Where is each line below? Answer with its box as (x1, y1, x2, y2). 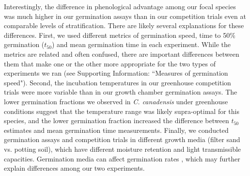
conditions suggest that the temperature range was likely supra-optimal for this (4, 106, 239, 116)
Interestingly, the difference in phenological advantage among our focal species (4, 1, 236, 11)
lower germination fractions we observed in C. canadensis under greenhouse (4, 96, 228, 106)
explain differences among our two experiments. (4, 163, 145, 173)
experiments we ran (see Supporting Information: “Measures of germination (4, 68, 228, 78)
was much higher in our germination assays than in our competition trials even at (4, 11, 246, 21)
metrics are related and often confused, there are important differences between (4, 48, 239, 59)
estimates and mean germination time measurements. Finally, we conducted (4, 125, 229, 135)
